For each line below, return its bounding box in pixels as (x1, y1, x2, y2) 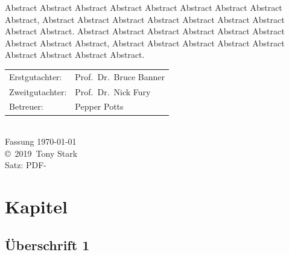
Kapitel (5, 194, 68, 219)
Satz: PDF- (5, 159, 47, 171)
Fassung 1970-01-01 (5, 135, 77, 148)
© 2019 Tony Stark (5, 146, 78, 159)
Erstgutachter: (9, 70, 62, 83)
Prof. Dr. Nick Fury (75, 85, 151, 98)
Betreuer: (9, 100, 43, 113)
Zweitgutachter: (9, 85, 67, 98)
